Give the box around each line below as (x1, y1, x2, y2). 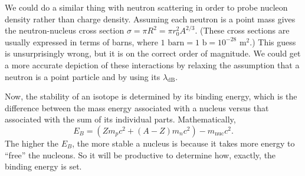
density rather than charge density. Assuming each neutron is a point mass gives (5, 12, 296, 25)
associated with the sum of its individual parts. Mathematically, (5, 113, 236, 125)
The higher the (5, 137, 59, 149)
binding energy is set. (5, 160, 82, 172)
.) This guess (250, 35, 296, 48)
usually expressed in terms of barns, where (5, 35, 158, 48)
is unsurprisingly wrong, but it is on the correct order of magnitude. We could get (5, 47, 301, 59)
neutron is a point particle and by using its (5, 70, 160, 82)
